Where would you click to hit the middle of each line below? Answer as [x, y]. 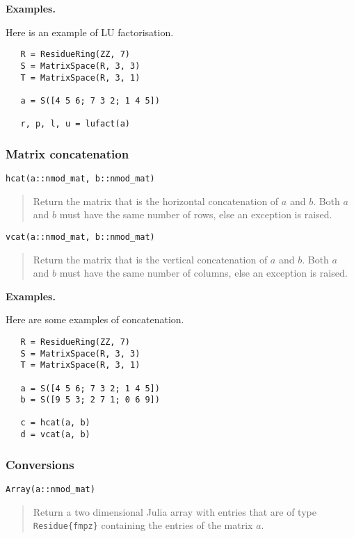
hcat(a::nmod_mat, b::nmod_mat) [80, 179]
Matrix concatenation [67, 153]
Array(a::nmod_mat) [50, 489]
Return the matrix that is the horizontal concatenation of [156, 201]
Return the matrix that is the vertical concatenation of [150, 259]
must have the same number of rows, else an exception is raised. [196, 214]
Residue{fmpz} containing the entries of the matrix [143, 525]
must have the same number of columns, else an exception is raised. [203, 273]
